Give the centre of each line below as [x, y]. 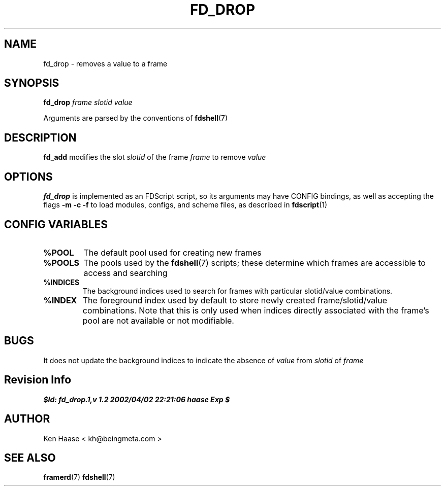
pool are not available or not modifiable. [158, 320]
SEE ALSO [30, 458]
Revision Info [38, 380]
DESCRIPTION [40, 137]
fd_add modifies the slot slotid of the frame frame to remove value [155, 157]
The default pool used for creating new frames [172, 252]
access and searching [125, 273]
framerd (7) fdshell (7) [79, 477]
